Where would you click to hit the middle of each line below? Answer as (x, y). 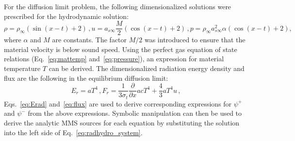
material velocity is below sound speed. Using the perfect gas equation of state (121, 49)
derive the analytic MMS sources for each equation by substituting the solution (122, 122)
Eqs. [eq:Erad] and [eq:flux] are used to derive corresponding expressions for (118, 103)
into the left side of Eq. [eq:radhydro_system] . (73, 132)
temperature (22, 68)
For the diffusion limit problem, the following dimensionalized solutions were (118, 6)
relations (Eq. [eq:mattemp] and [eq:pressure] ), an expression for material (114, 59)
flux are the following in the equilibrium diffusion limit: (86, 78)
